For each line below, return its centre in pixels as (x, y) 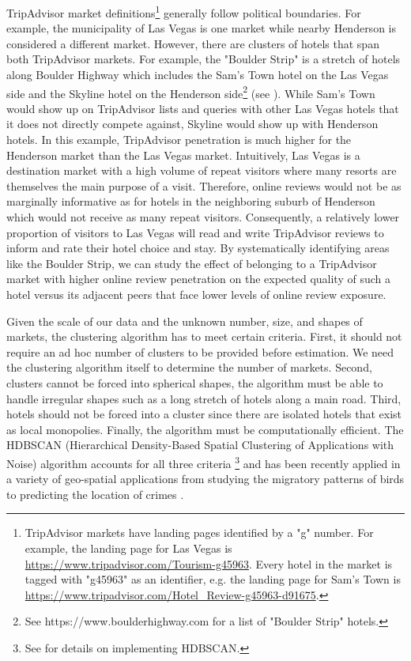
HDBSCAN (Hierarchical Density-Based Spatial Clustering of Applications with (200, 445)
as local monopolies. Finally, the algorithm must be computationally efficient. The (205, 429)
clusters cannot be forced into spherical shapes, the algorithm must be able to (195, 382)
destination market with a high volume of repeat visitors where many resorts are (202, 170)
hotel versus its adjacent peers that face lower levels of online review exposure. (196, 294)
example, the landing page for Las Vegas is (128, 548)
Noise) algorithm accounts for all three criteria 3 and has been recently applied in (204, 462)
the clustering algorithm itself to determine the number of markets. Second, (189, 367)
